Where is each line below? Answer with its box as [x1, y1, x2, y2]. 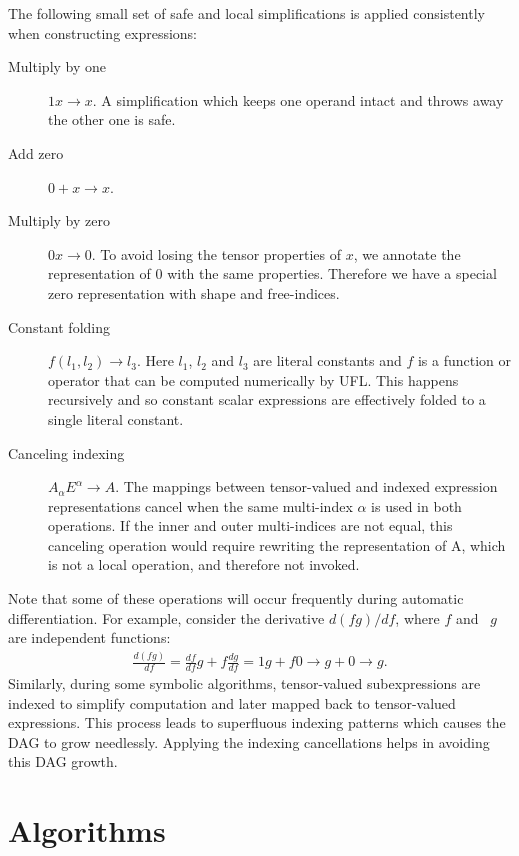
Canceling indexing [8, 442, 125, 463]
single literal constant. [48, 408, 184, 429]
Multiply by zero [8, 210, 110, 231]
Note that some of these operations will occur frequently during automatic [8, 588, 464, 609]
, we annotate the [353, 243, 461, 264]
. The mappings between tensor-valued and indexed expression [115, 476, 498, 497]
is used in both [371, 495, 462, 516]
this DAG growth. [8, 751, 118, 772]
